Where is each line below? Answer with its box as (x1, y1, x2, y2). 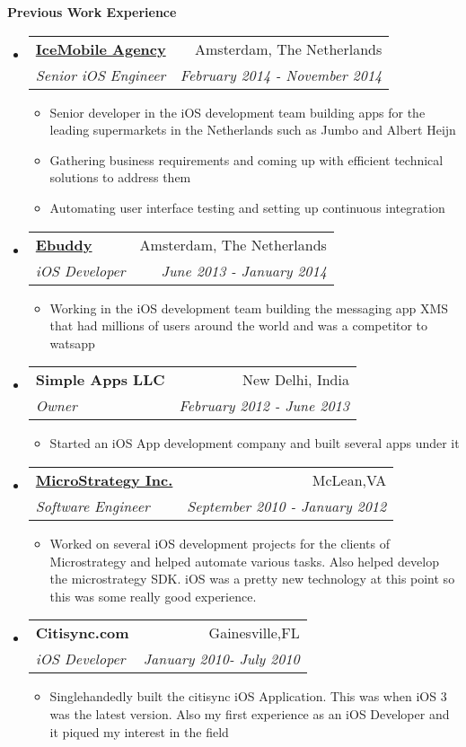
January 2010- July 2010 (143, 648, 300, 670)
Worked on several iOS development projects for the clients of (49, 533, 390, 552)
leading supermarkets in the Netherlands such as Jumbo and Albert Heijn (49, 120, 456, 139)
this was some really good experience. (49, 586, 257, 605)
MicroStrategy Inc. (35, 469, 173, 490)
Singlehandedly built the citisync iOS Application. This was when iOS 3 (49, 687, 447, 706)
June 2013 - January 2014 (161, 259, 327, 281)
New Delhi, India (242, 369, 349, 391)
